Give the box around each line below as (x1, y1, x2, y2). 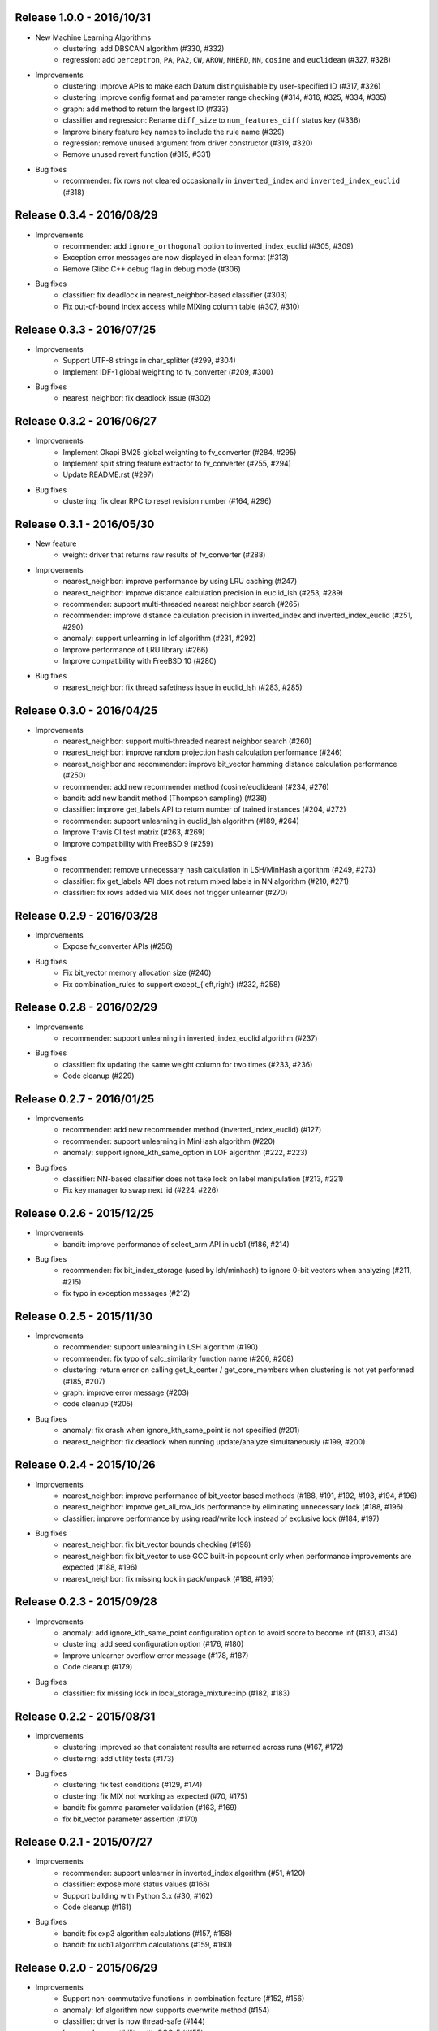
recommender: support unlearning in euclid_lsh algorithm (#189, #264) (62, 816, 299, 825)
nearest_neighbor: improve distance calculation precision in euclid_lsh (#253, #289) (62, 587, 344, 597)
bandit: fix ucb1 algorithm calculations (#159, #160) (62, 1940, 233, 1950)
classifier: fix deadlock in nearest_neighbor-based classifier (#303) (62, 290, 288, 300)
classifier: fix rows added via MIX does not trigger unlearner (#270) (62, 888, 288, 898)
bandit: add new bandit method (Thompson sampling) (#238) (62, 793, 268, 803)
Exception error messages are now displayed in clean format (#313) (62, 253, 290, 262)
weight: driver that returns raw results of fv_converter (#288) (62, 550, 266, 560)
